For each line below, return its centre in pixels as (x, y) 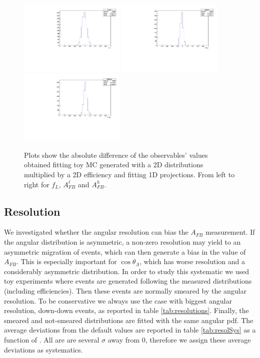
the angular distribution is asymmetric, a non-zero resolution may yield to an (122, 242)
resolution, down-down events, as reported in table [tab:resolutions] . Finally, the (126, 310)
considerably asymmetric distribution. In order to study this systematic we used (127, 271)
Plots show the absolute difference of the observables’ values (116, 155)
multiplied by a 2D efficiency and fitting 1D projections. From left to (129, 175)
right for (37, 184)
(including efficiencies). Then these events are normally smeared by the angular (125, 291)
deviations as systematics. (43, 349)
